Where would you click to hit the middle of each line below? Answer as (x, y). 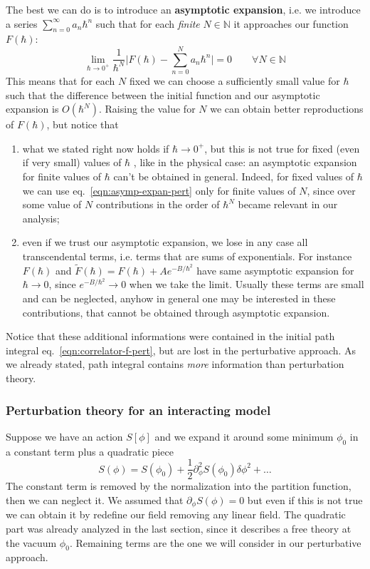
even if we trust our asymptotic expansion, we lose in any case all (165, 242)
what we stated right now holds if (96, 148)
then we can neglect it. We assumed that (95, 499)
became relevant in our (288, 204)
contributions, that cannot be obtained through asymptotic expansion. (176, 312)
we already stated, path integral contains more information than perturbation (175, 364)
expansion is (32, 109)
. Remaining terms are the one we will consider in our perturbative (215, 542)
